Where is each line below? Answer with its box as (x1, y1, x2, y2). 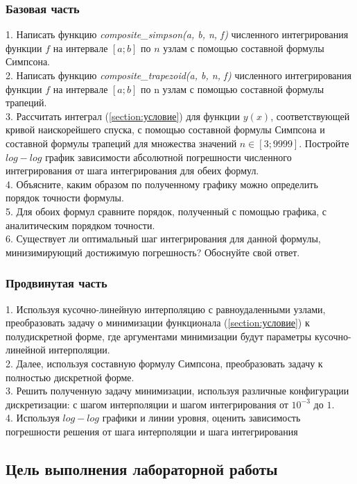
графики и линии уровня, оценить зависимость (102, 410, 301, 425)
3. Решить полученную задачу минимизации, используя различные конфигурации (6, 383, 349, 398)
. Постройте (299, 135, 349, 150)
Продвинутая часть (6, 274, 107, 292)
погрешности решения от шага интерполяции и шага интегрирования (6, 424, 298, 438)
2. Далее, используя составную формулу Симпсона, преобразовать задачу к (6, 356, 323, 370)
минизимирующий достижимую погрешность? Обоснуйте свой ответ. (6, 244, 300, 259)
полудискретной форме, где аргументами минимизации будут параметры (6, 328, 312, 343)
